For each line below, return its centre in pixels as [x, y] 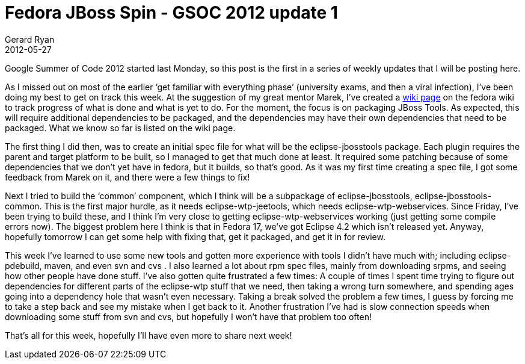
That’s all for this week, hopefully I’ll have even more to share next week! [149, 335]
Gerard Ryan [30, 39]
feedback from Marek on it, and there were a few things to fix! [127, 177]
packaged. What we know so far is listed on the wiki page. [120, 128]
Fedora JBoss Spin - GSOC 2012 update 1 [171, 13]
